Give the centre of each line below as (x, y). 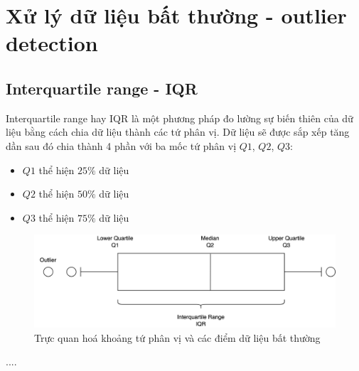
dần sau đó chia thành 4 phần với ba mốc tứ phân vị (121, 145)
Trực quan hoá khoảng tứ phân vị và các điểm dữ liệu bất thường (177, 337)
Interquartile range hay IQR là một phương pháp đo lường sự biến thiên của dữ (179, 118)
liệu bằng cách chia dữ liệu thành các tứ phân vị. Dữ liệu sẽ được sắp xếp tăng (178, 132)
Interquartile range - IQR (102, 88)
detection (52, 43)
